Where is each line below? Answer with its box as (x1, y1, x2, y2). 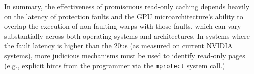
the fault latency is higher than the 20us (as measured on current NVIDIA (4, 40, 233, 51)
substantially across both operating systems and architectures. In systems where (4, 30, 250, 41)
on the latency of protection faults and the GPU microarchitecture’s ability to (4, 11, 243, 21)
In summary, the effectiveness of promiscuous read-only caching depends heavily (4, 1, 250, 11)
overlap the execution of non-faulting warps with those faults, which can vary (4, 21, 241, 31)
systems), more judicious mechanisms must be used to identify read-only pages (4, 50, 245, 60)
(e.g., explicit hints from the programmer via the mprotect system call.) (4, 60, 225, 70)
